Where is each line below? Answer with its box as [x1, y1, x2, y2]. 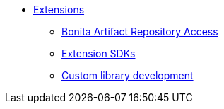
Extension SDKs [61, 47, 136, 59]
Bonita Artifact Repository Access [61, 25, 218, 38]
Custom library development [61, 69, 194, 81]
